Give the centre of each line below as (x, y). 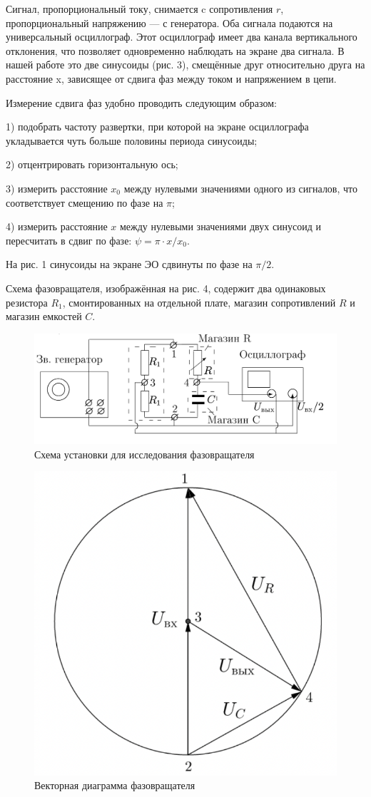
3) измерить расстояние (57, 188)
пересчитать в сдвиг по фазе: (69, 240)
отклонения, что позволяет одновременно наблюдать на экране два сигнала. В (175, 50)
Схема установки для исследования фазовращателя (144, 454)
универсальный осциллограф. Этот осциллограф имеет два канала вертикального (182, 37)
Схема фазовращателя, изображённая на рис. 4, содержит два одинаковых (166, 288)
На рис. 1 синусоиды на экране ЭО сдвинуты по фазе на (129, 264)
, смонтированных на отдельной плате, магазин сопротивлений (199, 302)
